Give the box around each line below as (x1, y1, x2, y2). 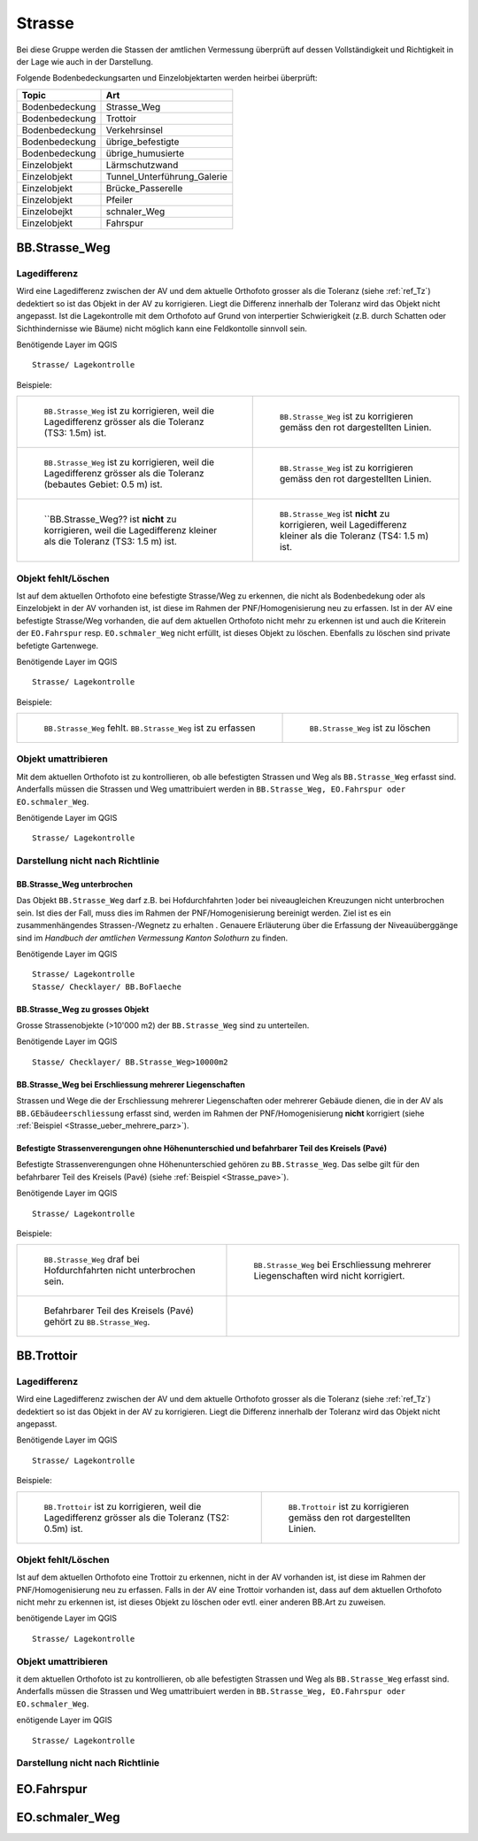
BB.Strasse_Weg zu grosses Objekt (16, 1003, 150, 1014)
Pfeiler (105, 193, 133, 205)
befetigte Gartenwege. (16, 640, 99, 651)
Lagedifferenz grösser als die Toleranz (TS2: (43, 1511, 230, 1523)
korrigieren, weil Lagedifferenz (279, 519, 407, 531)
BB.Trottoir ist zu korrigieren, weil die (43, 1500, 202, 1512)
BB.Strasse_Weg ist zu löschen (309, 722, 431, 734)
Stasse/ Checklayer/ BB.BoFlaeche (32, 981, 181, 992)
